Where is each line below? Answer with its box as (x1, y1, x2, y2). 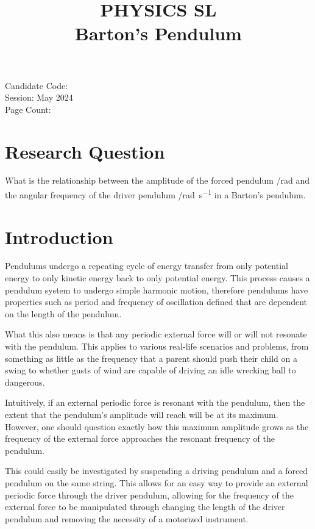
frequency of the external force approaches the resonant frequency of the (5, 432, 275, 445)
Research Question (5, 139, 165, 164)
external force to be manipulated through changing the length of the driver (5, 500, 285, 513)
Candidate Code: (5, 79, 68, 92)
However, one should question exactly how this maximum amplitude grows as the (5, 420, 309, 433)
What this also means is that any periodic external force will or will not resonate (5, 328, 307, 340)
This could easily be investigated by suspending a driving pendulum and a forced (5, 464, 308, 477)
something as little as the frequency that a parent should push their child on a (5, 351, 298, 364)
